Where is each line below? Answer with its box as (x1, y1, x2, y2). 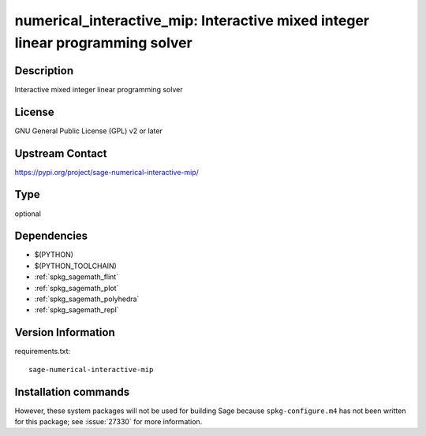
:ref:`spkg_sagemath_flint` (34, 272, 118, 281)
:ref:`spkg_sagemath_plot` (34, 283, 119, 293)
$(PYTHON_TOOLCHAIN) (34, 261, 118, 270)
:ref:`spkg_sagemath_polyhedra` (34, 294, 140, 304)
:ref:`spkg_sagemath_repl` (34, 305, 119, 315)
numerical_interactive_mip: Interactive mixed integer (14, 12, 370, 29)
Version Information (14, 326, 115, 339)
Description (14, 64, 74, 77)
